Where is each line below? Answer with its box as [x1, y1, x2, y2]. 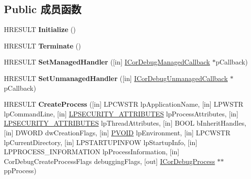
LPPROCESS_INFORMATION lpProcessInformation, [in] [4, 146, 180, 157]
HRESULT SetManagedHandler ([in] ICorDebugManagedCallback [4, 57, 210, 67]
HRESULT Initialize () [4, 24, 76, 34]
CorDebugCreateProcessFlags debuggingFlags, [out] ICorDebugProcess [4, 156, 215, 166]
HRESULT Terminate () [4, 40, 81, 50]
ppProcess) [4, 165, 36, 176]
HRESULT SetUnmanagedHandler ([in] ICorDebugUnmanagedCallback [4, 73, 228, 83]
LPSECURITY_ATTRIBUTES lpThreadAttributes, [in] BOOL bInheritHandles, [4, 118, 247, 128]
